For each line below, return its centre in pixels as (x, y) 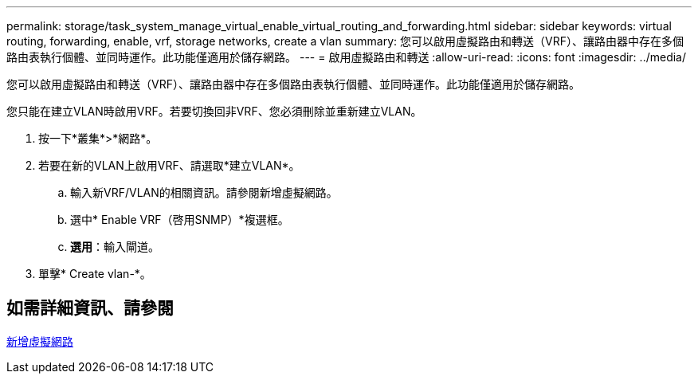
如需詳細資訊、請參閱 (90, 308)
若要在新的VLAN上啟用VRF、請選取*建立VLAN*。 (169, 165)
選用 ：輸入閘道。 (115, 247)
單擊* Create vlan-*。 (95, 274)
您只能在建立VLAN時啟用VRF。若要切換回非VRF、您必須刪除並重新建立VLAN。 (214, 111)
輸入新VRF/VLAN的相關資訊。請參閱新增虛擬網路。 (204, 192)
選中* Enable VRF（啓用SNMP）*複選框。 (180, 219)
